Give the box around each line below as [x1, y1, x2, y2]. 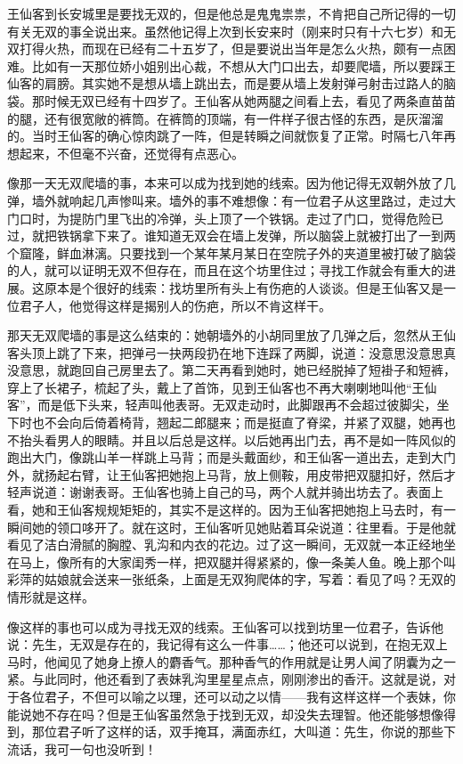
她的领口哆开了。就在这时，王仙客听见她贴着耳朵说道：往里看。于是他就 [31, 517, 456, 536]
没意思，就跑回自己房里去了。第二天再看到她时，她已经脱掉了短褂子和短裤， [7, 361, 456, 379]
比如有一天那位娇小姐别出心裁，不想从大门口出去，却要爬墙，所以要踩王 [31, 56, 456, 75]
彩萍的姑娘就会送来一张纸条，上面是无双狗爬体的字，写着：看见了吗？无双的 [7, 570, 456, 589]
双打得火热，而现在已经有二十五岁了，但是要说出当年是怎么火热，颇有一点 [7, 39, 443, 58]
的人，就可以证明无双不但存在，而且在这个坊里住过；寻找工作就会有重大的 [7, 261, 443, 280]
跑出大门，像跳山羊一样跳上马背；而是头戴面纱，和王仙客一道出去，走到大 [7, 448, 443, 467]
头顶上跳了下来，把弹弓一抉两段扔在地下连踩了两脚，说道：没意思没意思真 [19, 343, 456, 362]
